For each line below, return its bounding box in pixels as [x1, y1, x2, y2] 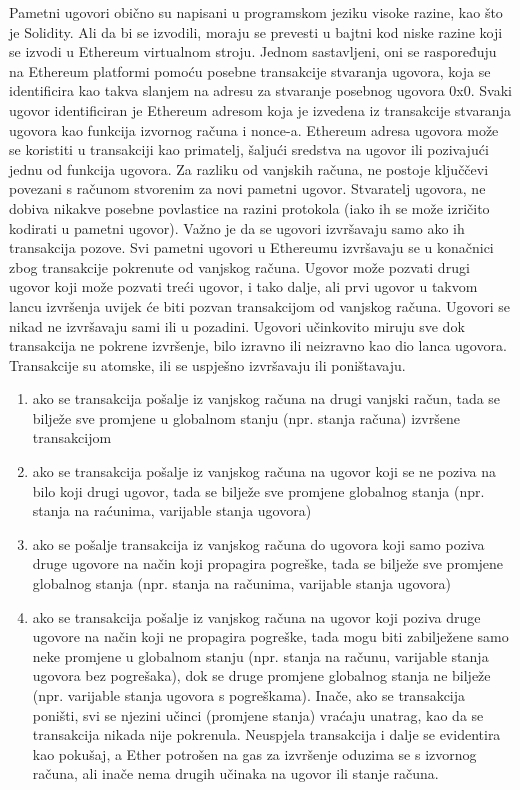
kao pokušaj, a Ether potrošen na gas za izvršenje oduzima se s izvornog [32, 743, 477, 764]
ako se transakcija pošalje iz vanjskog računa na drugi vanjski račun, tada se [32, 388, 501, 409]
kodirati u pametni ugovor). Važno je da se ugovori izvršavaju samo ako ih [9, 217, 465, 238]
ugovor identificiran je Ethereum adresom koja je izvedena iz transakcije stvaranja [9, 99, 511, 120]
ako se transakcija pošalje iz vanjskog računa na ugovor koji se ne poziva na [32, 461, 497, 482]
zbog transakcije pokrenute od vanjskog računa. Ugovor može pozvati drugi [9, 256, 470, 277]
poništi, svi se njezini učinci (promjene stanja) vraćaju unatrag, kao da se [32, 704, 484, 725]
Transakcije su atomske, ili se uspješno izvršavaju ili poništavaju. [9, 354, 406, 375]
